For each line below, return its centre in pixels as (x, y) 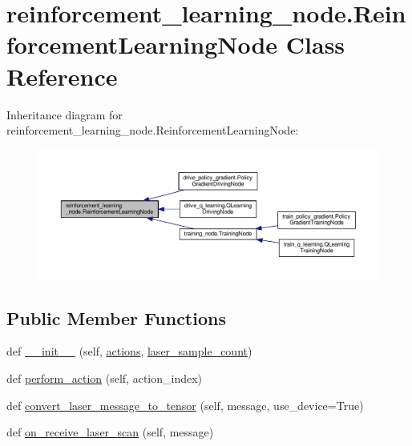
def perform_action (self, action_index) (105, 378)
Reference (62, 76)
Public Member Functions (116, 317)
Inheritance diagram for (65, 114)
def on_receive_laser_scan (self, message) (110, 432)
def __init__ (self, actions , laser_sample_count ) (129, 351)
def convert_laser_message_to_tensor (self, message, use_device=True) (185, 405)
